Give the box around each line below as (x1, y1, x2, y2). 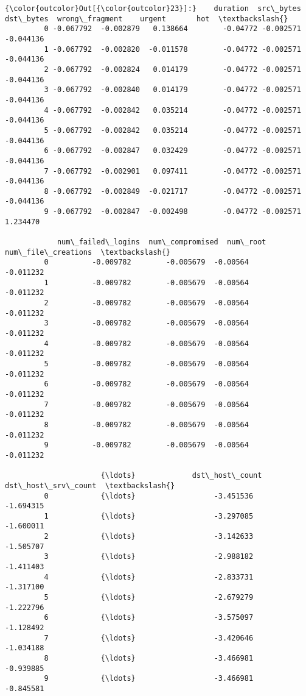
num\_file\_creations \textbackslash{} (5, 247, 171, 257)
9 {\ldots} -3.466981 (44, 674, 254, 683)
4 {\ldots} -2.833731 (44, 572, 254, 581)
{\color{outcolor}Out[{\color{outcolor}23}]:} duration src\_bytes (5, 4, 301, 13)
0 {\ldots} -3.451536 (44, 491, 254, 500)
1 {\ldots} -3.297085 (44, 511, 254, 520)
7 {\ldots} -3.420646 (44, 633, 254, 642)
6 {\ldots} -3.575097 (44, 613, 254, 622)
